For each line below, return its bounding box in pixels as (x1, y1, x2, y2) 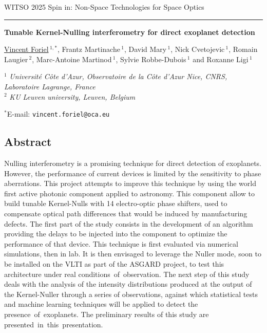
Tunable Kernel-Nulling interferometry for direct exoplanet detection (4, 26, 255, 37)
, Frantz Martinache (57, 44, 120, 54)
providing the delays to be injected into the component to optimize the (4, 228, 227, 239)
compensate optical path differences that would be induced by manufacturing (4, 208, 247, 218)
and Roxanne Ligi (193, 53, 249, 64)
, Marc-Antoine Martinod (32, 53, 112, 64)
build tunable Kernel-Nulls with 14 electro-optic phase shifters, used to (4, 198, 227, 209)
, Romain (228, 44, 258, 54)
